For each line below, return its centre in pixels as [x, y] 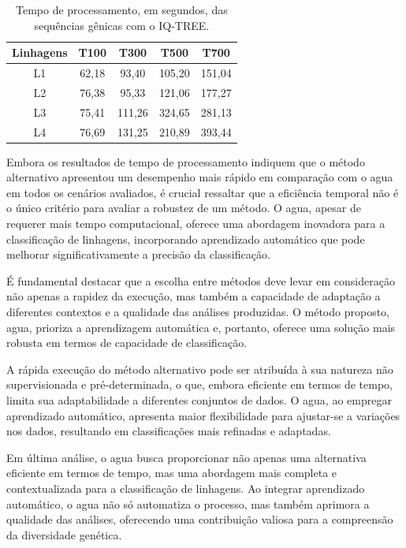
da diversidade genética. [64, 534]
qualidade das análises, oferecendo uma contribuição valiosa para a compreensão [200, 519]
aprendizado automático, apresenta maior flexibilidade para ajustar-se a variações [203, 415]
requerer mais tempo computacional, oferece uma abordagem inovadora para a [196, 224]
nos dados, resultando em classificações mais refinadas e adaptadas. [169, 431]
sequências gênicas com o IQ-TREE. [122, 25]
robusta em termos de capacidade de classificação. [127, 343]
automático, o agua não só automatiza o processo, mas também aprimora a [188, 503]
